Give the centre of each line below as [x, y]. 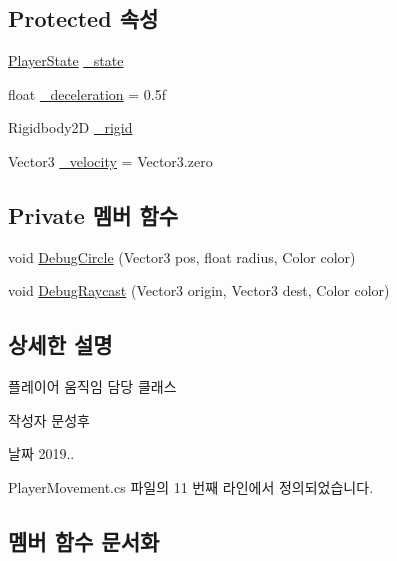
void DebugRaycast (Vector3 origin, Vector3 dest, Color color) [199, 290]
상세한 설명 [60, 344]
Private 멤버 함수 [93, 214]
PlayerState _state [66, 60]
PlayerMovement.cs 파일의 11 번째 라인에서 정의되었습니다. [191, 486]
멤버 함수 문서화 [84, 540]
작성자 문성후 [49, 419]
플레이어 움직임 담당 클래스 [92, 386]
